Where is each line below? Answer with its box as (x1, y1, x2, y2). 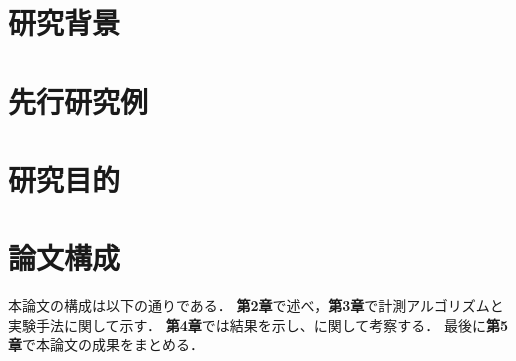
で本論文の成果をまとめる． (22, 334, 204, 355)
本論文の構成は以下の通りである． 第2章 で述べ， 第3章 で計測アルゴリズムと (8, 295, 504, 316)
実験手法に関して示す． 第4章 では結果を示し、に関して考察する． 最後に (8, 314, 486, 335)
